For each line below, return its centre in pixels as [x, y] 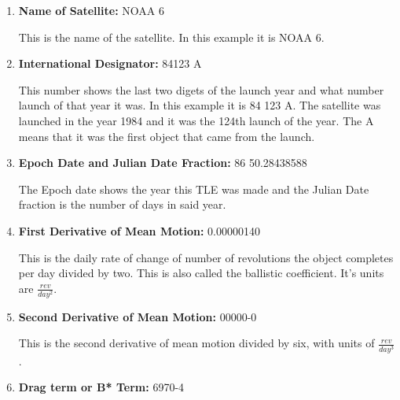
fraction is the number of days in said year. [122, 204]
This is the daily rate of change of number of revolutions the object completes [206, 257]
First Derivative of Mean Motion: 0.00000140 [139, 230]
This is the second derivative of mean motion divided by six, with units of [196, 343]
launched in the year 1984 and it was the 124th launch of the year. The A [196, 120]
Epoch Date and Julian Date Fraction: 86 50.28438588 [163, 163]
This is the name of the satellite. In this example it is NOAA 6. [171, 37]
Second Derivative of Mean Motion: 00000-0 [138, 316]
